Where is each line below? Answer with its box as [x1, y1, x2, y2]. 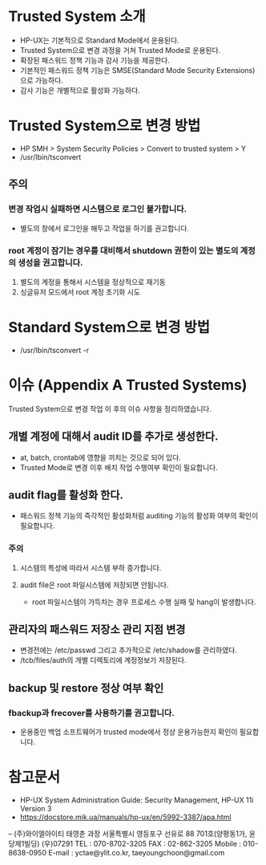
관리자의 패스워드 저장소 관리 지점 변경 [8, 623, 186, 636]
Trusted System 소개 [8, 7, 146, 26]
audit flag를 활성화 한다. [8, 488, 124, 502]
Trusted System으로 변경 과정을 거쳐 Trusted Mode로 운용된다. [19, 45, 221, 55]
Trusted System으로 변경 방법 [8, 117, 201, 135]
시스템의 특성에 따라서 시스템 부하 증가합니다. [19, 562, 162, 572]
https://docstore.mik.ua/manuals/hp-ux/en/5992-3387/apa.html [19, 812, 232, 822]
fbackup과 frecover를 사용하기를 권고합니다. [8, 707, 175, 718]
